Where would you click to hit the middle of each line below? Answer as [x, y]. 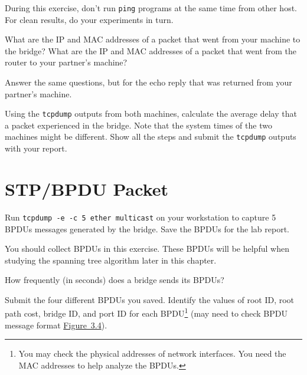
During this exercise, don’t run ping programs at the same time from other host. [151, 8]
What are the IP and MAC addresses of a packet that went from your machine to [153, 39]
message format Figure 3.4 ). [56, 325]
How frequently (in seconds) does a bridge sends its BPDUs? [115, 280]
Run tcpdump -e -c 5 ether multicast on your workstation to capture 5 [141, 217]
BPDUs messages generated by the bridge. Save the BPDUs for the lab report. [147, 228]
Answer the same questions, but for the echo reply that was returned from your [148, 82]
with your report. [36, 148]
